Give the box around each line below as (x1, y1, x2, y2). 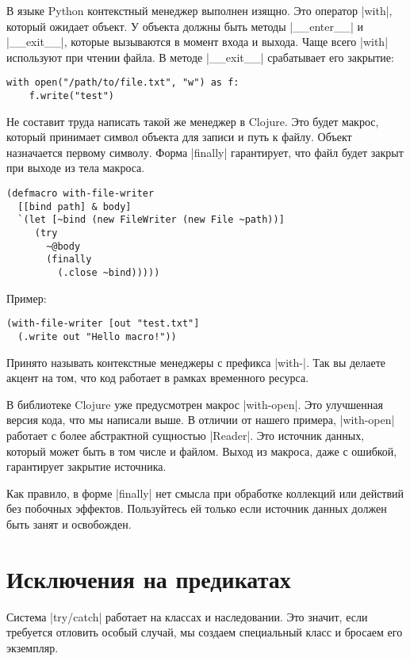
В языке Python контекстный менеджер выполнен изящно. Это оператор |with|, (6, 2, 393, 18)
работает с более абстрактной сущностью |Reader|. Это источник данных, (6, 426, 365, 443)
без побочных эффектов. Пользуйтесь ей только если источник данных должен (6, 500, 387, 517)
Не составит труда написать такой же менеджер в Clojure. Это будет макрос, (6, 113, 379, 129)
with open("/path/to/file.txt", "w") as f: (6, 77, 239, 89)
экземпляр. (6, 639, 59, 655)
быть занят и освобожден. (6, 515, 132, 532)
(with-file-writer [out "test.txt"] (6, 318, 200, 330)
